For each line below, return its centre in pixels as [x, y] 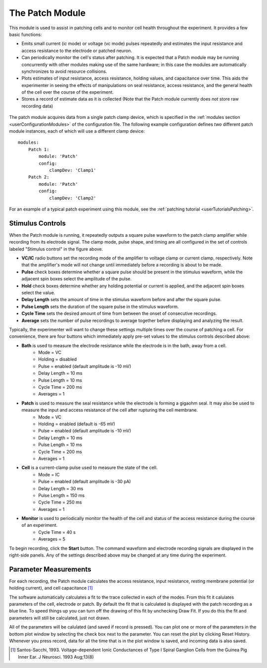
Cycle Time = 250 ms [60, 502]
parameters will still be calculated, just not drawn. [60, 618]
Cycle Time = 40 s [57, 532]
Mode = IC [49, 474]
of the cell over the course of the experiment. [67, 92]
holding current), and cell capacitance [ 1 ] [51, 588]
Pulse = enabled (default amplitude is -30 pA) [85, 482]
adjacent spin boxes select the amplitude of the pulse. [77, 279]
